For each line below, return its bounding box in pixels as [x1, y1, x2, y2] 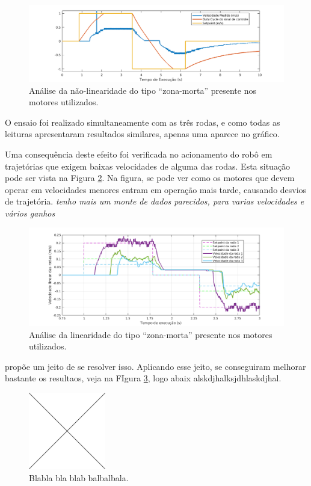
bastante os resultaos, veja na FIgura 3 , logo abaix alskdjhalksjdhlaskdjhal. [5, 372, 282, 384]
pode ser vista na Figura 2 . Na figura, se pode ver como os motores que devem [5, 171, 295, 184]
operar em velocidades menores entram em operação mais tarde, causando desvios [5, 183, 307, 195]
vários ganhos [5, 206, 55, 219]
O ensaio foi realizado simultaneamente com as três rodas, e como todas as [5, 115, 280, 128]
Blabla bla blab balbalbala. [29, 471, 129, 484]
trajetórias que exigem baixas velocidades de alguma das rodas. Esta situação [5, 159, 291, 172]
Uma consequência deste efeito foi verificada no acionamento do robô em [5, 147, 273, 160]
